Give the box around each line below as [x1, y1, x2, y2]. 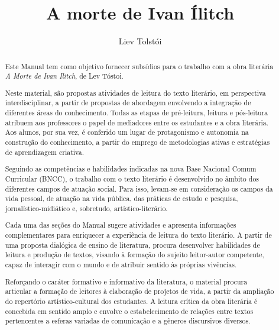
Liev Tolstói [118, 35, 162, 47]
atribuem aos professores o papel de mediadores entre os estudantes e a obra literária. [5, 117, 269, 127]
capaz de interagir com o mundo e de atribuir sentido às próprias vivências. [5, 260, 237, 269]
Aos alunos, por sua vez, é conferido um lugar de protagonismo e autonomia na [5, 127, 249, 137]
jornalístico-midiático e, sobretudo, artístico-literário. [5, 203, 168, 213]
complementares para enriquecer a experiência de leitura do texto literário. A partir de [5, 230, 272, 240]
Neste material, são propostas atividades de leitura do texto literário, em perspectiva [5, 88, 266, 98]
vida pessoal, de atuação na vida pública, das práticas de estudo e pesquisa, [5, 193, 238, 203]
